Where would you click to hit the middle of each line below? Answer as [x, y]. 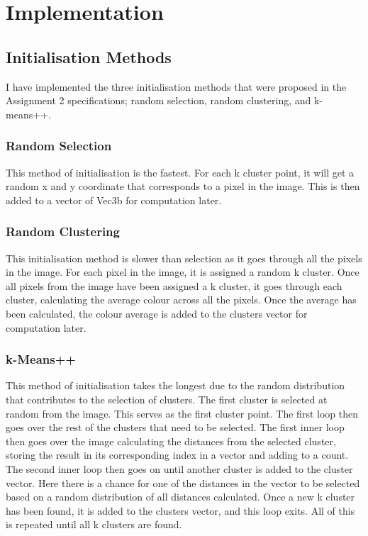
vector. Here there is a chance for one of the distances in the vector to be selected [183, 482]
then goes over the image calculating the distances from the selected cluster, [171, 441]
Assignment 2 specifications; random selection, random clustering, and [158, 100]
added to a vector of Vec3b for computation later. [114, 200]
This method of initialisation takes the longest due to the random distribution [175, 385]
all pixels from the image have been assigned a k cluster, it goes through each [174, 285]
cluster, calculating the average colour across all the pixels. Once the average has [181, 300]
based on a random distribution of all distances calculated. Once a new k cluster [180, 497]
